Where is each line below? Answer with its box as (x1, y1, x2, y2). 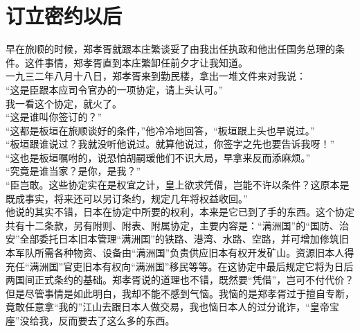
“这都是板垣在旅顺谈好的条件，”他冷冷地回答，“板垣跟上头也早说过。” (6, 123, 315, 137)
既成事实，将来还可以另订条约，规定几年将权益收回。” (6, 191, 248, 205)
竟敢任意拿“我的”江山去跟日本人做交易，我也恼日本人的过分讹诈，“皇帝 (6, 299, 330, 314)
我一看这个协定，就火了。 (6, 96, 122, 110)
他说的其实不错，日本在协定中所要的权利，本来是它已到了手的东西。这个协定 (6, 204, 354, 219)
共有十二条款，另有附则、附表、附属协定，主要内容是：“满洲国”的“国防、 (6, 218, 339, 232)
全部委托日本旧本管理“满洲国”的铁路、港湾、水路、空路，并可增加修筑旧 (19, 231, 349, 246)
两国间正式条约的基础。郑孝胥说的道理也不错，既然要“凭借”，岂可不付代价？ (6, 272, 354, 287)
